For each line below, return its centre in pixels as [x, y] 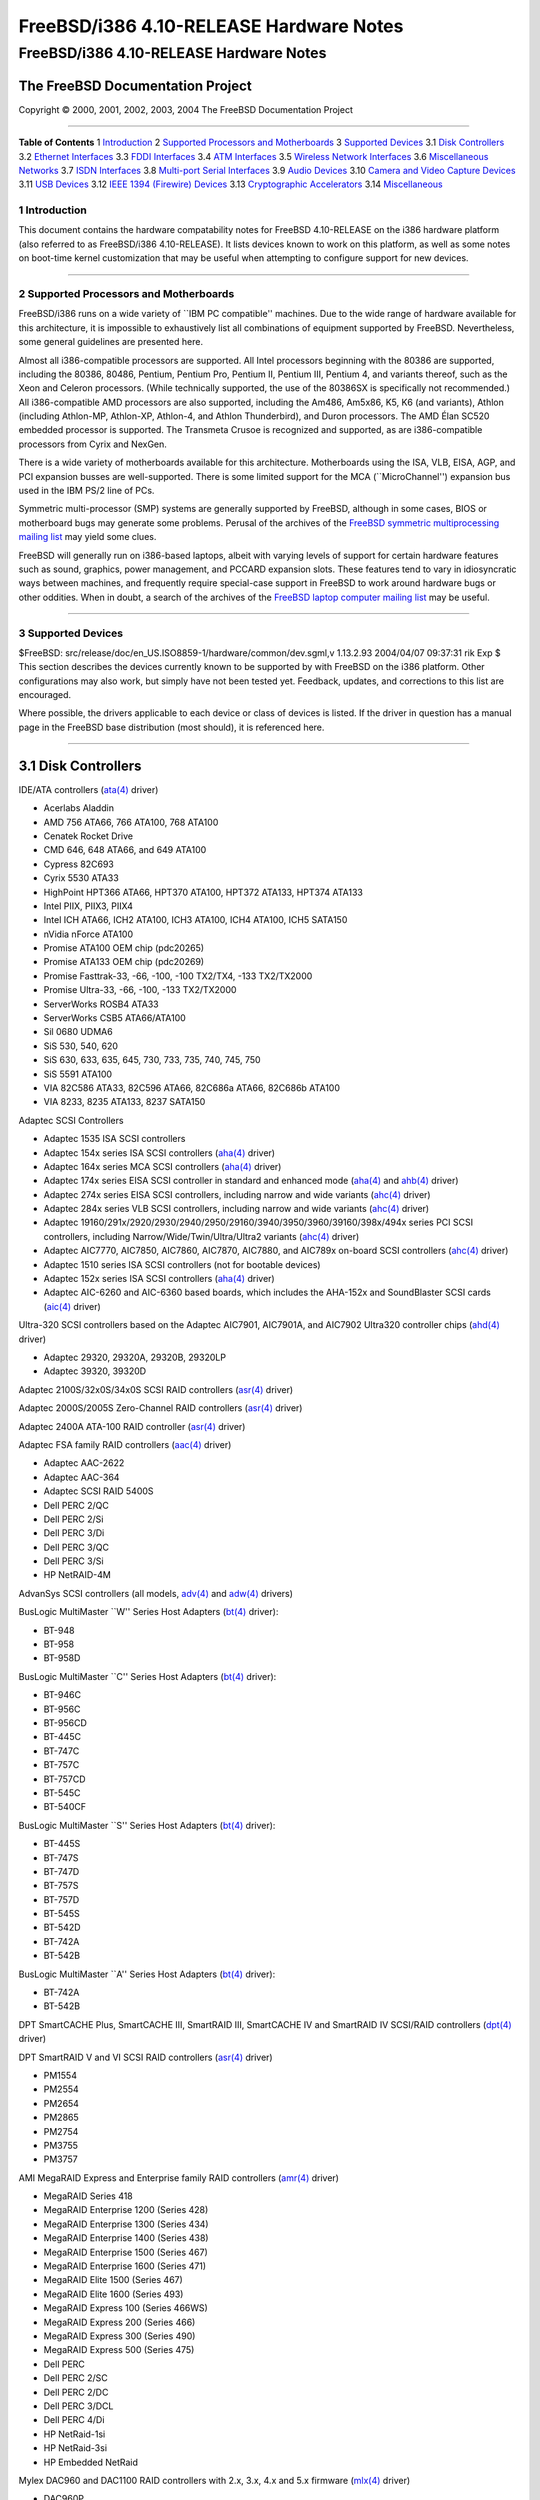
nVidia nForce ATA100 [88, 934]
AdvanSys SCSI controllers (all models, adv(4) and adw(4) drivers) [156, 1593]
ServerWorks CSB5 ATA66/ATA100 [115, 1018]
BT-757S [61, 1886]
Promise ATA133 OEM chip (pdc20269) [124, 962]
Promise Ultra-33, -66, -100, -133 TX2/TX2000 [140, 990]
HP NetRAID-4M [77, 1575]
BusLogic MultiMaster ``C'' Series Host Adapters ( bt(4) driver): [147, 1676]
